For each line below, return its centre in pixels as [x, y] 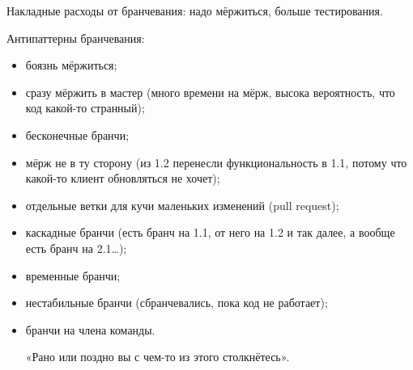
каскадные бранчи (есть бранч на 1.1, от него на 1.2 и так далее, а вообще [210, 232]
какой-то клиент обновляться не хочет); [123, 178]
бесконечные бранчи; [77, 135]
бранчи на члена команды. [90, 329]
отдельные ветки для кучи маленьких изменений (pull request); [182, 205]
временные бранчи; [73, 275]
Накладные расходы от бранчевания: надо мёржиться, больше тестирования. [195, 11]
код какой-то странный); [85, 108]
